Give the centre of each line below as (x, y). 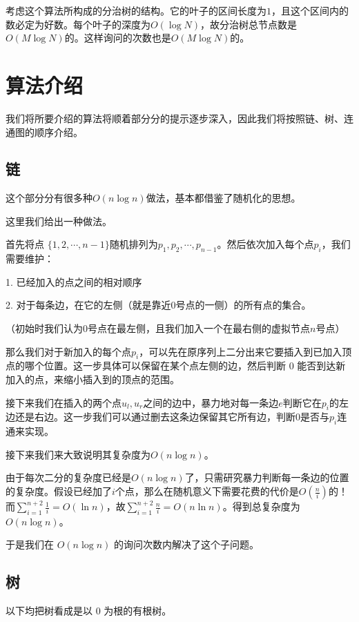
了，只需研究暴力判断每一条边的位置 (267, 477)
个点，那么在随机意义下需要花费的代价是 (207, 491)
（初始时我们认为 (44, 328)
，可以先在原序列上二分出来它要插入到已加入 (241, 351)
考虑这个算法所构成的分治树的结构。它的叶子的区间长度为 (136, 10)
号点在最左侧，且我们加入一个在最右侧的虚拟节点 (199, 328)
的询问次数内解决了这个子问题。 (186, 544)
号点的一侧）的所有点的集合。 (243, 305)
